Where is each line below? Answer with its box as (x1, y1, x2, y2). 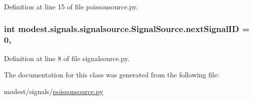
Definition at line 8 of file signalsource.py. (4, 53, 130, 63)
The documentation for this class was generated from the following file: (4, 69, 219, 80)
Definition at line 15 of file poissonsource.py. (4, 1, 138, 11)
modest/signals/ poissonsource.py (4, 86, 103, 96)
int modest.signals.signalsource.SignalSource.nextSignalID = (4, 22, 250, 34)
